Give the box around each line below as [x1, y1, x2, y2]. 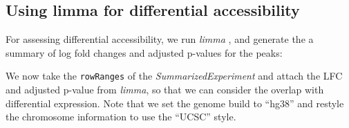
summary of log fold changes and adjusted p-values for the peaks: [6, 45, 283, 60]
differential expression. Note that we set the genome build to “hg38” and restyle [6, 95, 344, 110]
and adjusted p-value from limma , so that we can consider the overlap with [6, 82, 324, 97]
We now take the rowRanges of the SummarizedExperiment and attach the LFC [6, 68, 343, 83]
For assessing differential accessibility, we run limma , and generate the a [6, 32, 314, 46]
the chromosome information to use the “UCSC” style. [6, 109, 236, 124]
